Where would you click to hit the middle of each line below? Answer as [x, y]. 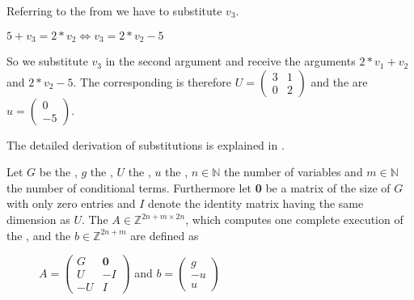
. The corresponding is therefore [152, 81]
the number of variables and [294, 172]
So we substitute [47, 61]
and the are [339, 81]
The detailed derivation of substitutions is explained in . [146, 144]
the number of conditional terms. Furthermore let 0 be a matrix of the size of [199, 187]
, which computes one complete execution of [294, 220]
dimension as [38, 220]
